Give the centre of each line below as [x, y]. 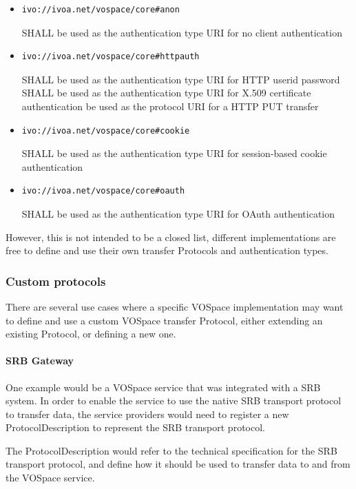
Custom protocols [56, 281]
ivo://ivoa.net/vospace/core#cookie [106, 131]
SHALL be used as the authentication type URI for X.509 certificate [166, 93]
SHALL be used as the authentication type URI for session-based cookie [174, 153]
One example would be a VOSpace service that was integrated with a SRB [163, 387]
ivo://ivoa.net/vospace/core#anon [101, 10]
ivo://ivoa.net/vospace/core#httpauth [111, 57]
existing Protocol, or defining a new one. [91, 334]
